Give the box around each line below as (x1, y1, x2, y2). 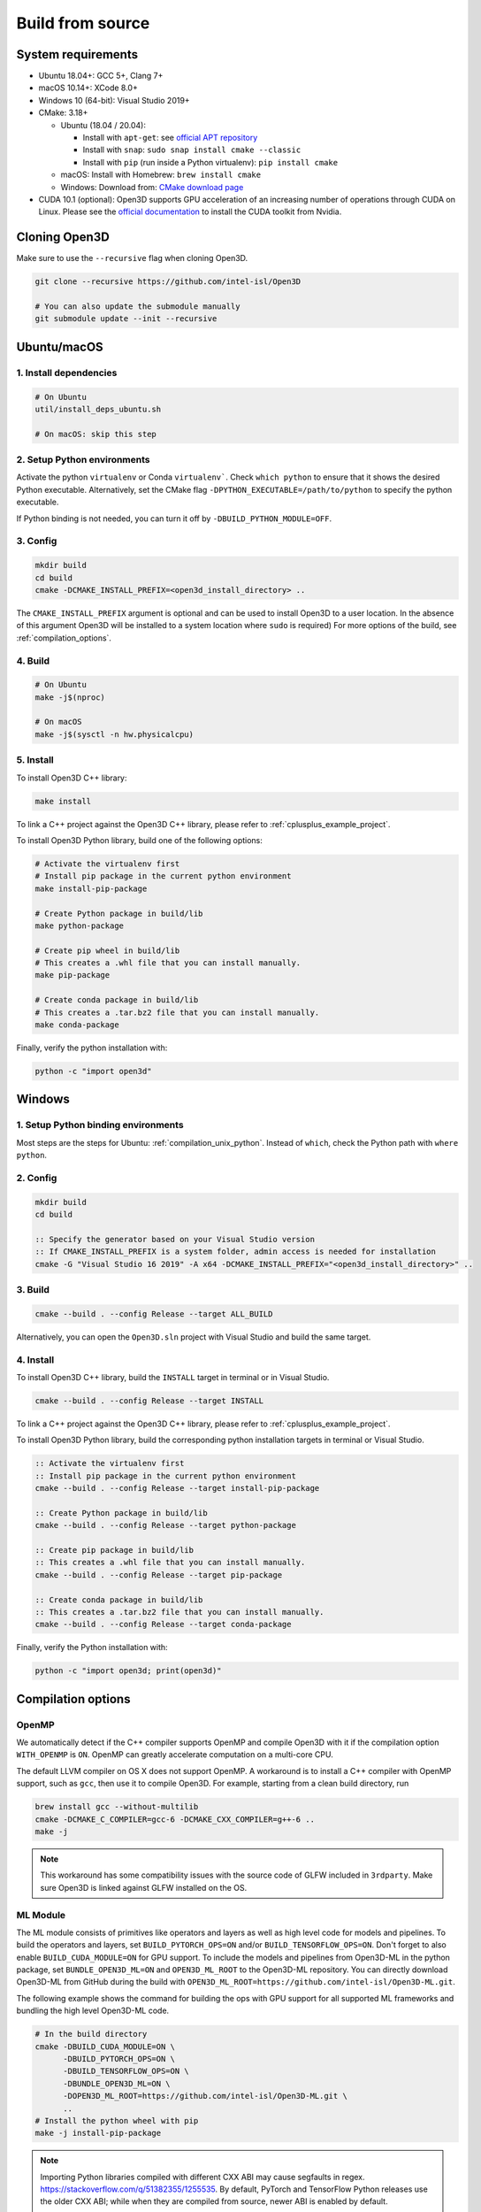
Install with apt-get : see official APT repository (82, 133, 258, 143)
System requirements (16, 47, 139, 62)
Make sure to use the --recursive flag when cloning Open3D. (16, 253, 248, 264)
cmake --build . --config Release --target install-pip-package (34, 1483, 320, 1494)
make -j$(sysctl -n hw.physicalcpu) (34, 729, 195, 739)
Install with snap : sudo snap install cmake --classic (82, 144, 302, 155)
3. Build (16, 1283, 50, 1295)
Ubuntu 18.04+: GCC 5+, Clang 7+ (38, 71, 164, 81)
